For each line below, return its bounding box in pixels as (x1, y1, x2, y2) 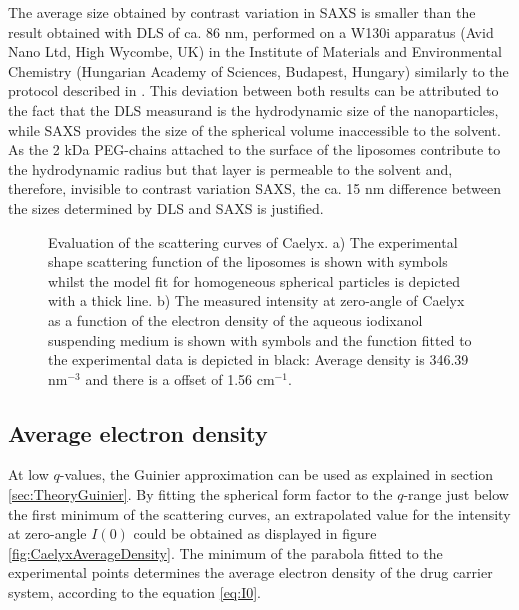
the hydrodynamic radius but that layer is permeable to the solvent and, (8, 158, 453, 179)
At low (8, 464, 49, 485)
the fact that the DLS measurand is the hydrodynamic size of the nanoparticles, (8, 99, 499, 120)
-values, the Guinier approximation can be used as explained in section (59, 464, 494, 485)
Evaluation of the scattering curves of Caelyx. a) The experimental (48, 231, 458, 252)
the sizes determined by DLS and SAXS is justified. (8, 197, 324, 218)
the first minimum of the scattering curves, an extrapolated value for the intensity (8, 503, 511, 524)
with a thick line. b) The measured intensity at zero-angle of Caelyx (48, 290, 465, 311)
